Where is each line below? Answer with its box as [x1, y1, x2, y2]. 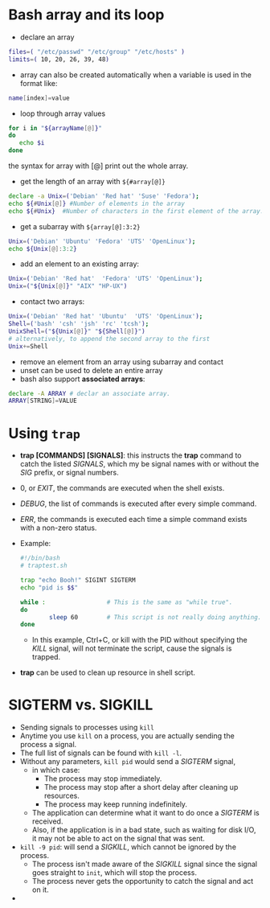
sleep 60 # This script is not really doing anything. [49, 613, 262, 621]
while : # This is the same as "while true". [19, 598, 233, 606]
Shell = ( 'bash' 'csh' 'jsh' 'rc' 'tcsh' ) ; [8, 320, 149, 328]
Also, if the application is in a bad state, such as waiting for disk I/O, [31, 825, 256, 835]
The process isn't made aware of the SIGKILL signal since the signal [31, 859, 258, 869]
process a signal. [19, 740, 77, 750]
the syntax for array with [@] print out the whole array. [8, 161, 189, 171]
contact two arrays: [19, 297, 85, 306]
